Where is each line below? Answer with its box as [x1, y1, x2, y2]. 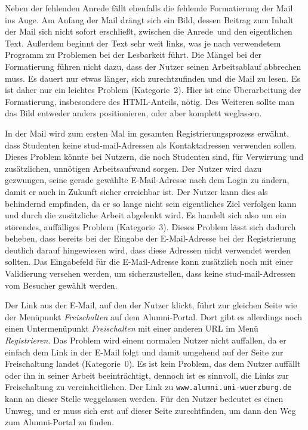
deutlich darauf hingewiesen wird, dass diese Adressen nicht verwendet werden [5, 243, 291, 256]
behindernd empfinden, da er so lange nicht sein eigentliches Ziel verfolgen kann [5, 197, 297, 209]
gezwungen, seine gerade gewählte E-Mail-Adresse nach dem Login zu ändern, [5, 174, 289, 186]
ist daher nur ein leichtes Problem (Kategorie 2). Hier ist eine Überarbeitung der [5, 83, 301, 96]
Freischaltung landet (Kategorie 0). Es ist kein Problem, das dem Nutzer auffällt [5, 357, 301, 370]
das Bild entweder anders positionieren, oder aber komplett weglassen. [5, 107, 262, 119]
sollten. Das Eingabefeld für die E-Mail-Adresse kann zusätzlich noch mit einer [5, 255, 293, 268]
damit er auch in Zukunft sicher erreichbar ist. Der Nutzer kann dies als [5, 185, 268, 197]
